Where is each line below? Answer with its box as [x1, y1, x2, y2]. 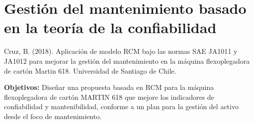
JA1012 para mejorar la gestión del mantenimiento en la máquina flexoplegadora [4, 55, 250, 66]
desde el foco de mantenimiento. [4, 111, 102, 121]
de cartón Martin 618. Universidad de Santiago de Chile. [4, 65, 176, 76]
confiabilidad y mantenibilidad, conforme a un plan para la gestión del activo [4, 101, 239, 112]
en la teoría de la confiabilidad [4, 17, 217, 38]
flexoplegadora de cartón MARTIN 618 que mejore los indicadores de [4, 91, 214, 102]
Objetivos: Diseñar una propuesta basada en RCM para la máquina [4, 82, 214, 92]
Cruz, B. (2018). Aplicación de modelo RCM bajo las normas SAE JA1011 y [4, 46, 238, 56]
